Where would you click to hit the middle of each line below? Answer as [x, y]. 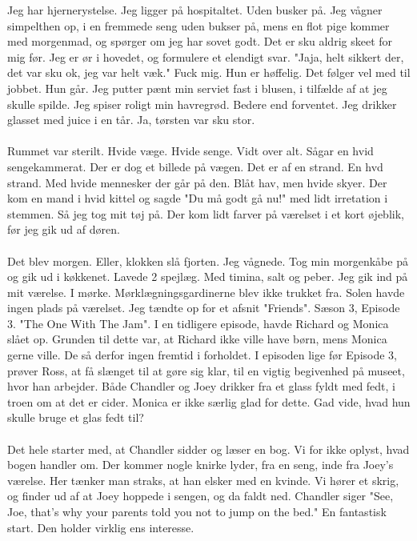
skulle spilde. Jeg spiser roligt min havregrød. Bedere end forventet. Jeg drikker [202, 104]
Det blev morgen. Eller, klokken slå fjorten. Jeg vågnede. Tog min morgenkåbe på [208, 260]
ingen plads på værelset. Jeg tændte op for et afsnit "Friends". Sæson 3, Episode [204, 308]
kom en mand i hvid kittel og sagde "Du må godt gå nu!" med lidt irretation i [198, 198]
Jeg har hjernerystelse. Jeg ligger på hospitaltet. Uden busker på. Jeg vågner [195, 10]
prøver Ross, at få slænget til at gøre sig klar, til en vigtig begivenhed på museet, [206, 370]
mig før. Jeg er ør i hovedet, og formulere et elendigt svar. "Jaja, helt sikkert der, [206, 56]
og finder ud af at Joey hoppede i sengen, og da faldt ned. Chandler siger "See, [200, 496]
